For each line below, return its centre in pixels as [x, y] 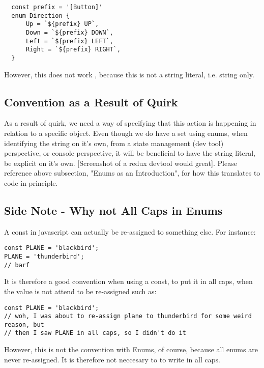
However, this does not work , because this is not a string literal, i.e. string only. [129, 74]
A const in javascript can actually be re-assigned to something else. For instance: [130, 231]
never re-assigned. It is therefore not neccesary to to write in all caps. [112, 359]
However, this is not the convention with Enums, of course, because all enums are [131, 349]
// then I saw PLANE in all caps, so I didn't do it [95, 333]
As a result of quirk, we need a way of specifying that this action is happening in [130, 123]
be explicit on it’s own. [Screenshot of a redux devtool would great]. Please [121, 163]
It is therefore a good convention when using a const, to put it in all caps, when [128, 281]
